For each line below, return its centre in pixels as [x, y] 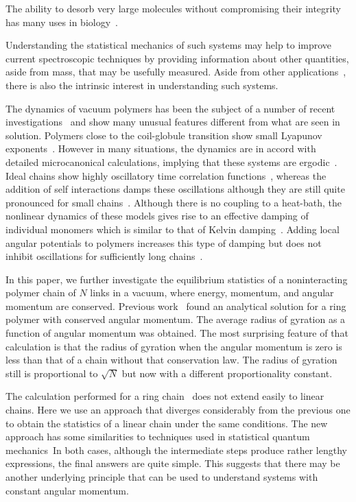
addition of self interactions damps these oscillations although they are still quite [175, 189]
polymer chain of [41, 292]
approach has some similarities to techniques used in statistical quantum [158, 437]
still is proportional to [52, 373]
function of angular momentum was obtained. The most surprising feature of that [177, 333]
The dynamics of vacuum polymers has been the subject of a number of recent [170, 108]
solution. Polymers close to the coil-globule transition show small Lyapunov [164, 135]
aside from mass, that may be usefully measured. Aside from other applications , [176, 72]
